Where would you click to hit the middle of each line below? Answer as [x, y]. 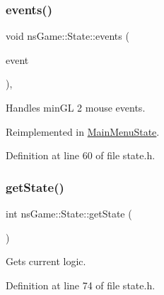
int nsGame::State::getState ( [69, 213]
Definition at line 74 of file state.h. [81, 285]
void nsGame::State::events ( [68, 36]
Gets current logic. [46, 261]
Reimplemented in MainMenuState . [83, 131]
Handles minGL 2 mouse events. [76, 107]
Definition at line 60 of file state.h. [81, 155]
